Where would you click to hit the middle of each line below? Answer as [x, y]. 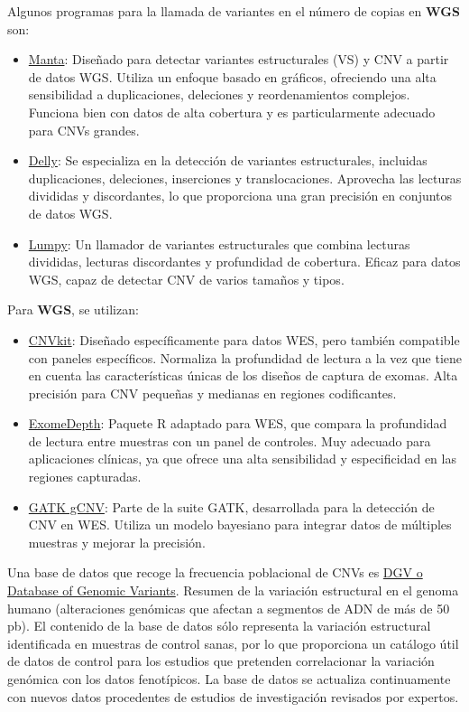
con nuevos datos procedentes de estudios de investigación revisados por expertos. [233, 696]
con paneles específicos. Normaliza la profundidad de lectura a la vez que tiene [245, 357]
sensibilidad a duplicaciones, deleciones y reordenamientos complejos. [219, 94]
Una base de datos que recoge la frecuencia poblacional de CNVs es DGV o [215, 572]
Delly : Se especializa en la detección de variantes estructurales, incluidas [228, 160]
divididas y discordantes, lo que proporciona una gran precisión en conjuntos [240, 196]
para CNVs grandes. [84, 130]
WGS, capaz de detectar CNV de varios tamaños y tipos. [186, 279]
